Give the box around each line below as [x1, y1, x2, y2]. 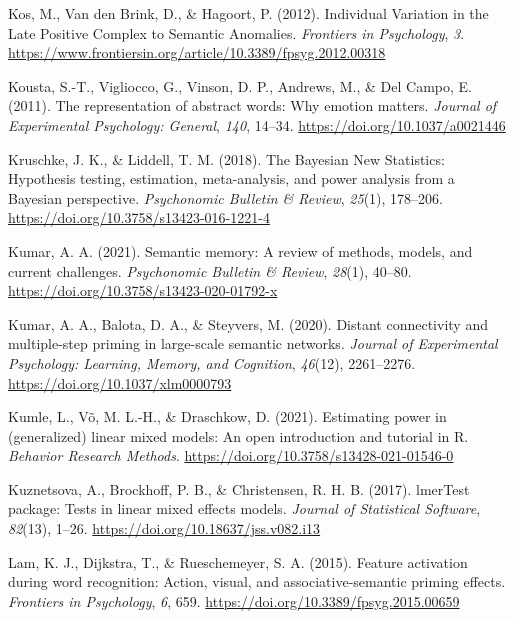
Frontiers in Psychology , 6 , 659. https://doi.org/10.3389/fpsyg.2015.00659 [8, 590, 460, 611]
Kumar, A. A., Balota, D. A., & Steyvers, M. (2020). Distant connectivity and [8, 313, 488, 334]
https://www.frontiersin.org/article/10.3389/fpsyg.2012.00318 [8, 42, 386, 63]
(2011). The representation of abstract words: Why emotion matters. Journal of [8, 95, 497, 116]
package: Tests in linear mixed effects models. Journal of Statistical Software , [8, 498, 481, 519]
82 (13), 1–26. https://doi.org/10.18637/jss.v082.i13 [8, 518, 321, 539]
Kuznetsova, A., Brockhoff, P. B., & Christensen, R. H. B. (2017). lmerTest [8, 478, 470, 499]
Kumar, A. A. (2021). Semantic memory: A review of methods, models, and [8, 240, 473, 261]
